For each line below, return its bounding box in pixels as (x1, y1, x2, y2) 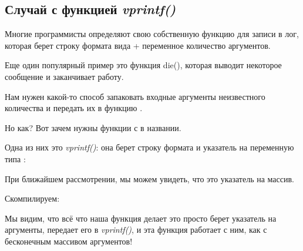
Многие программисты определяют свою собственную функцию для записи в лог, (5, 28, 299, 40)
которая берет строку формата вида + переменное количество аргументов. (5, 39, 271, 51)
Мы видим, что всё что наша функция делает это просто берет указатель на (5, 212, 277, 224)
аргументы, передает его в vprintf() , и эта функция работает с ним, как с (5, 223, 267, 236)
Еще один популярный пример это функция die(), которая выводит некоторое (5, 59, 282, 71)
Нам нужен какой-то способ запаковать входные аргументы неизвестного (5, 90, 265, 102)
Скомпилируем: (5, 192, 60, 205)
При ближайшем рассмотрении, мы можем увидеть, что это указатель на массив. (5, 172, 294, 185)
